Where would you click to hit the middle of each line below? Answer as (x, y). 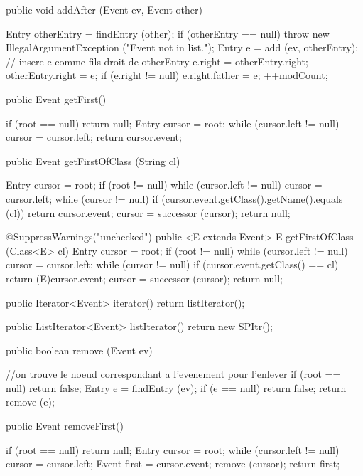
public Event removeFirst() (65, 426)
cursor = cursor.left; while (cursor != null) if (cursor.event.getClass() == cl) (172, 264)
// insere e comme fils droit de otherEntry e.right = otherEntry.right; (157, 61)
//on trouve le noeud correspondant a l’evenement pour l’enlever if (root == (173, 374)
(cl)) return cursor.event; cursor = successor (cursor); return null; (148, 212)
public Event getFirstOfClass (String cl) (93, 160)
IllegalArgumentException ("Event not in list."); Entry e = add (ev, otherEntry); (182, 47)
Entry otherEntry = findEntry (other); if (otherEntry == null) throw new (168, 33)
